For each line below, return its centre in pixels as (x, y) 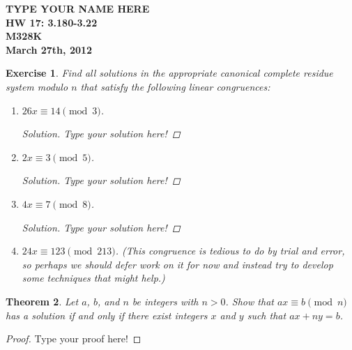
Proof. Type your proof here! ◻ (74, 338)
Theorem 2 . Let (42, 301)
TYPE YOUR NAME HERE (78, 8)
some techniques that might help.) (93, 278)
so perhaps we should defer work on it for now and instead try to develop (177, 264)
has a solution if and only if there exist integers (107, 315)
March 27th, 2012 (49, 49)
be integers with (165, 301)
